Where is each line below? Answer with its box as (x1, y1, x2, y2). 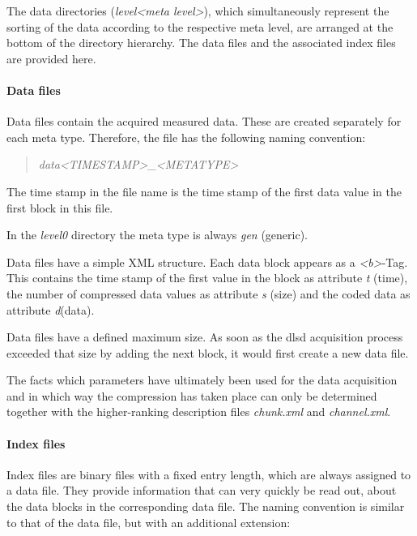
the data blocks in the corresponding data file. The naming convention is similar (6, 498, 405, 515)
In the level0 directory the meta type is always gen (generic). (6, 226, 308, 243)
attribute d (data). (6, 301, 95, 318)
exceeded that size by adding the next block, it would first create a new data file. (6, 344, 409, 361)
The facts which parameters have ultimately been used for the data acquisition (6, 371, 398, 388)
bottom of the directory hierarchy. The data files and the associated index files (6, 34, 396, 51)
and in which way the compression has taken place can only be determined (6, 387, 377, 404)
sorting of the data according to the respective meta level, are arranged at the (6, 18, 394, 35)
